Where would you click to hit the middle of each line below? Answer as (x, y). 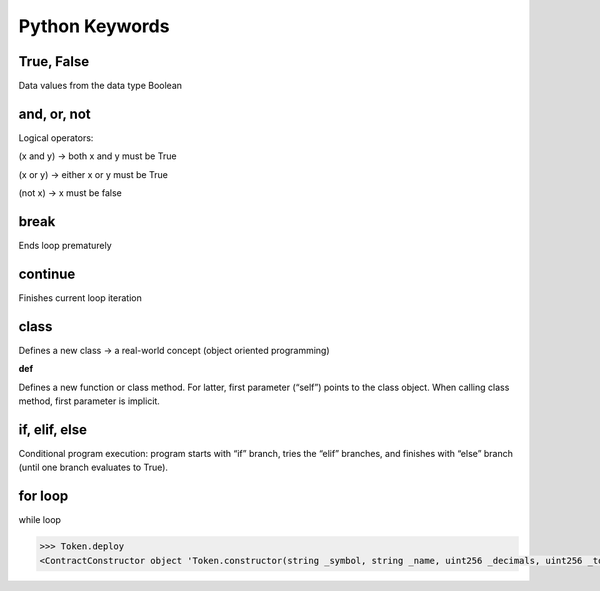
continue (47, 273)
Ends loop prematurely (65, 246)
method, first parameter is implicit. (89, 401)
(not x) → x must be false (70, 193)
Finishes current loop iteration (80, 297)
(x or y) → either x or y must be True (93, 174)
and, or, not (54, 113)
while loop (40, 520)
